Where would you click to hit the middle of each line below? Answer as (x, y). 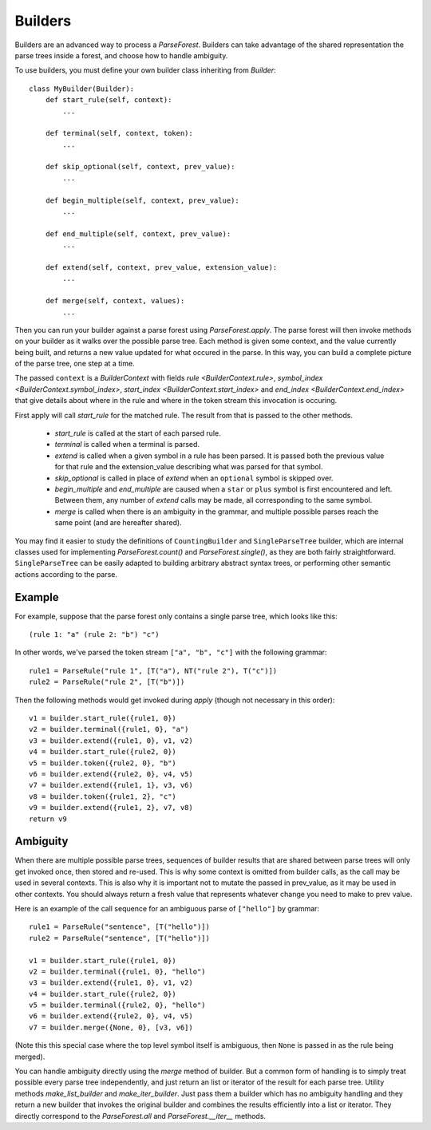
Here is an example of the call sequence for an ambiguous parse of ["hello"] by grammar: (167, 908)
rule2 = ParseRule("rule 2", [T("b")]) (107, 682)
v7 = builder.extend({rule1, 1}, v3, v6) (111, 785)
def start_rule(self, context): (109, 100)
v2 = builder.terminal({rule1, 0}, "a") (109, 729)
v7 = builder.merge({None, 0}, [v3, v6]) (111, 1027)
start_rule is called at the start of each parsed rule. (138, 433)
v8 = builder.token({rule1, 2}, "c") (103, 796)
